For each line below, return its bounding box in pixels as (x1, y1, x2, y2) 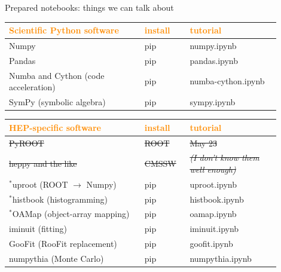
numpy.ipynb (190, 39, 237, 51)
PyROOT (9, 136, 44, 149)
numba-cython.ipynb (190, 75, 265, 87)
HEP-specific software (9, 121, 101, 133)
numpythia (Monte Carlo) (9, 252, 104, 264)
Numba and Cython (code (9, 69, 105, 81)
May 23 (190, 136, 217, 149)
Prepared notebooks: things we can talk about (5, 1, 174, 13)
